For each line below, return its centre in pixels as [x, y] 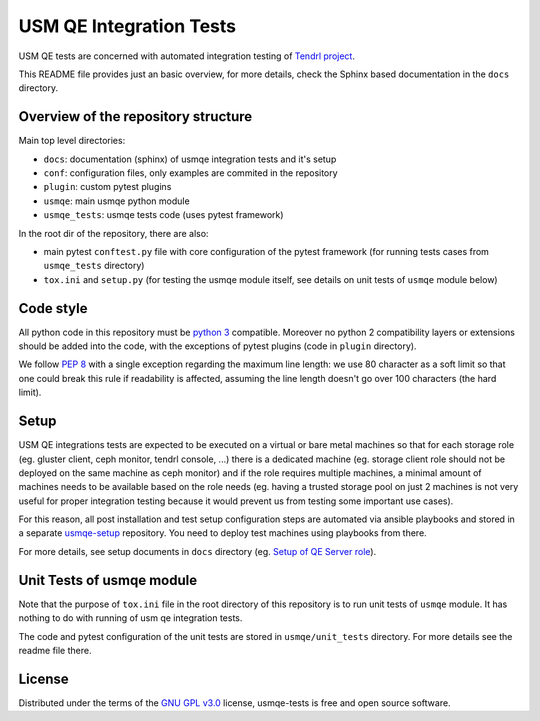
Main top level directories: [72, 141]
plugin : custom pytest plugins [107, 187]
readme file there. [55, 650]
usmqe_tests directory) [94, 266]
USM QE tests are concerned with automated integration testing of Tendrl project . [186, 56]
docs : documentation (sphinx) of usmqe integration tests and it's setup [190, 159]
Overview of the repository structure [135, 116]
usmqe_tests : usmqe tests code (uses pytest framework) [163, 215]
